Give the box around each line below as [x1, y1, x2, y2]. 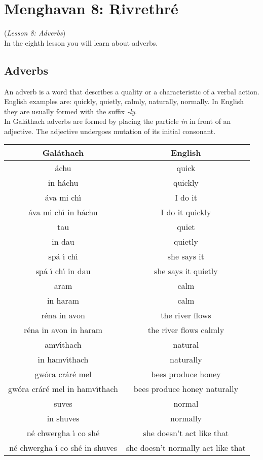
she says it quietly [154, 265, 218, 277]
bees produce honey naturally [133, 383, 239, 395]
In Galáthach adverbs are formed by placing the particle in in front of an [4, 116, 231, 126]
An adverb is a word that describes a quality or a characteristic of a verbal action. [4, 86, 259, 96]
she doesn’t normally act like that [126, 442, 246, 454]
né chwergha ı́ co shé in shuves [9, 442, 117, 454]
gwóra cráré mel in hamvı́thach [8, 383, 119, 395]
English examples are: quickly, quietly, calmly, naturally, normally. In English [4, 96, 244, 107]
